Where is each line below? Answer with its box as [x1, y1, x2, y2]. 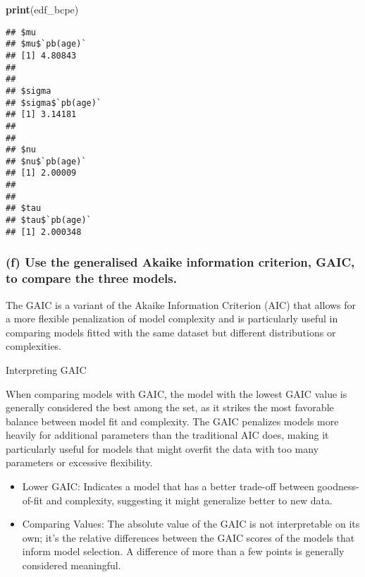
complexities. [6, 339, 62, 353]
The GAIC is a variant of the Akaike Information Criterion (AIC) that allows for [6, 297, 357, 312]
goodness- [317, 479, 359, 494]
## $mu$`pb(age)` [6, 39, 87, 49]
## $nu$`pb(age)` [6, 156, 87, 166]
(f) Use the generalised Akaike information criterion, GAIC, [6, 253, 355, 271]
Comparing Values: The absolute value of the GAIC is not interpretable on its [22, 516, 360, 531]
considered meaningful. [22, 558, 121, 573]
